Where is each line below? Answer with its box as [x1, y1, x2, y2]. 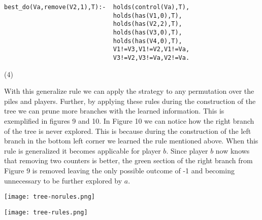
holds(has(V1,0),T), [113, 12, 182, 19]
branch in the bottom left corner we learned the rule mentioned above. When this [4, 135, 258, 146]
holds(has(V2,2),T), [113, 20, 182, 28]
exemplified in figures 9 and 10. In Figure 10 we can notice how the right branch [4, 115, 254, 126]
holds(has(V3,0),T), [113, 28, 182, 36]
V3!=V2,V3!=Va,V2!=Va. [113, 54, 190, 61]
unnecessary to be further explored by [4, 175, 122, 186]
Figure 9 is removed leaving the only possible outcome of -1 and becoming [4, 165, 235, 175]
